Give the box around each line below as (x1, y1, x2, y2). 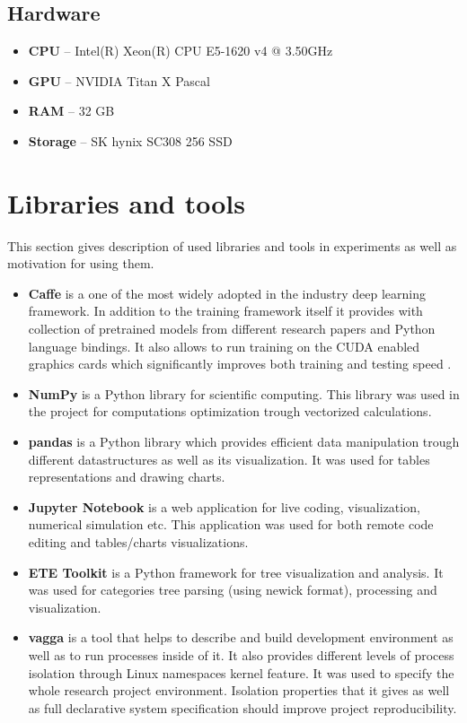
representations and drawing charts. (28, 467, 225, 486)
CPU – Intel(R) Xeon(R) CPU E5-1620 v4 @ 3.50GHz (28, 41, 333, 60)
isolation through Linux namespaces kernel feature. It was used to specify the (28, 663, 454, 682)
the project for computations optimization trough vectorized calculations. (28, 402, 432, 421)
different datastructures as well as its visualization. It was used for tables (28, 449, 430, 468)
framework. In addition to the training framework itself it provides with (28, 301, 423, 320)
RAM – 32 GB (28, 101, 115, 120)
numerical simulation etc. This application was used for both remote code (28, 515, 434, 534)
